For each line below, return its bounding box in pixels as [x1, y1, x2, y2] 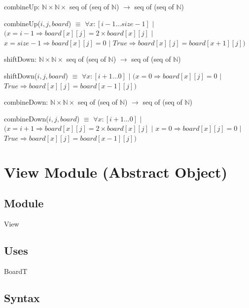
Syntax [4, 290, 40, 305]
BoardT [4, 266, 28, 276]
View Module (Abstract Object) [4, 161, 228, 182]
